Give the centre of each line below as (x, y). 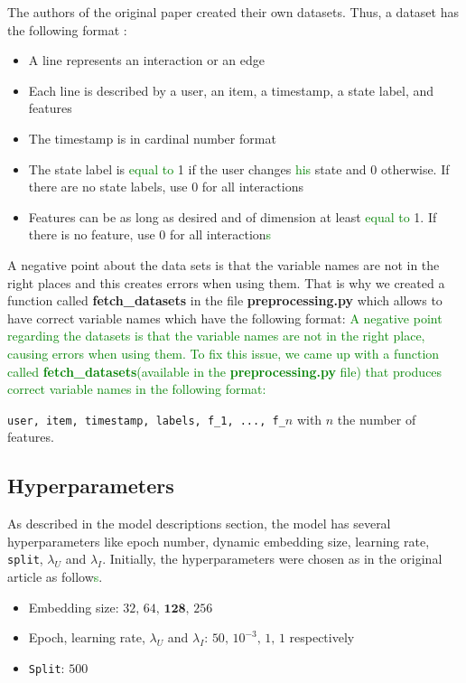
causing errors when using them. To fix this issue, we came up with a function (224, 353)
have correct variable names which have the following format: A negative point (225, 318)
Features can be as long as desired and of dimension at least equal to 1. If (233, 216)
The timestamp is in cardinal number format (152, 138)
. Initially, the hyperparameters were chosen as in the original (272, 559)
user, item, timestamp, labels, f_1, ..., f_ (146, 421)
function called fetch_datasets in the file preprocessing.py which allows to (225, 300)
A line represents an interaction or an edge (147, 60)
